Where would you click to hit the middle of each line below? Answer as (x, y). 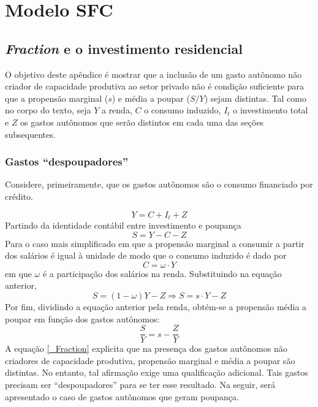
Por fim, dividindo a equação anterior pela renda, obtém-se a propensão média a (156, 306)
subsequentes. (30, 134)
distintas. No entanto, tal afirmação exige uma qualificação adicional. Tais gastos (157, 372)
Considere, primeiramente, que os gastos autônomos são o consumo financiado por (159, 184)
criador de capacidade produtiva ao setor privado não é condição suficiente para (155, 86)
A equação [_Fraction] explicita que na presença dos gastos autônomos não (146, 348)
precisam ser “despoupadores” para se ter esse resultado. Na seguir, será (140, 384)
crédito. (19, 196)
